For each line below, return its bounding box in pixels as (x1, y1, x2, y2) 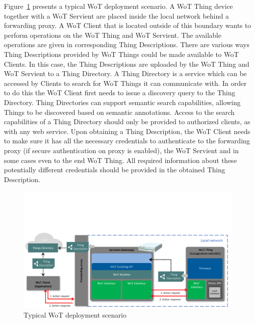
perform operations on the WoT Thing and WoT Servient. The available (4, 29, 222, 40)
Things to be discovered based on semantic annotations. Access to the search (4, 107, 235, 117)
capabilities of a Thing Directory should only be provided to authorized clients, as (4, 116, 251, 127)
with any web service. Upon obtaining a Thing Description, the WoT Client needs (4, 126, 251, 136)
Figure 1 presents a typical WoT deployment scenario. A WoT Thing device (4, 1, 233, 11)
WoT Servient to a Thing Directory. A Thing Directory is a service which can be (4, 68, 247, 79)
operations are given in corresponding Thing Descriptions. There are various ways (4, 39, 250, 50)
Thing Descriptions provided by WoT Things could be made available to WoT (4, 49, 239, 59)
